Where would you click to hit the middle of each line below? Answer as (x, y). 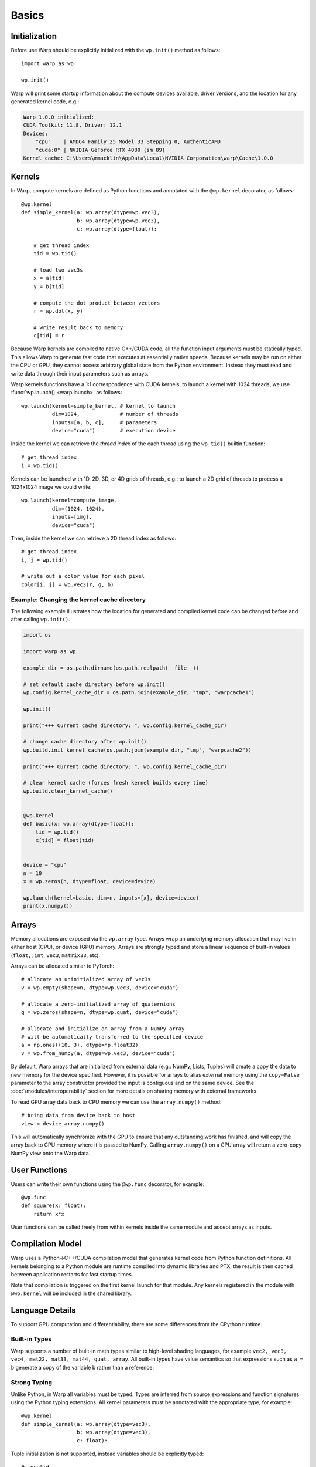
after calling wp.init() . (40, 620)
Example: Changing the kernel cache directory (78, 600)
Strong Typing (32, 1383)
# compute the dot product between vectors (97, 303)
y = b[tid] (49, 286)
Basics (28, 15)
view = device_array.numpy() (63, 1123)
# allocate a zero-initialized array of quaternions (98, 1004)
